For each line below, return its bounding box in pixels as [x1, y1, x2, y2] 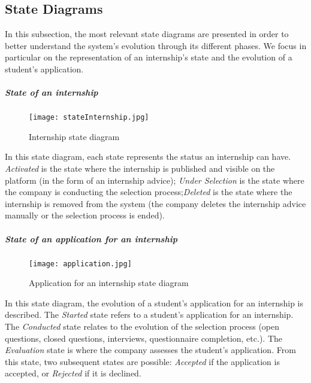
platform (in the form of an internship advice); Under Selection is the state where [5, 174, 304, 186]
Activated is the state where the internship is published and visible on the [5, 162, 275, 174]
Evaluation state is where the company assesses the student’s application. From [5, 344, 296, 356]
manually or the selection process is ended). [5, 209, 165, 221]
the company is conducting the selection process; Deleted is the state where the [5, 186, 292, 198]
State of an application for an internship [5, 232, 177, 245]
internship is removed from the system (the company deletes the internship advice [5, 197, 306, 209]
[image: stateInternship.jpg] [29, 113, 149, 122]
